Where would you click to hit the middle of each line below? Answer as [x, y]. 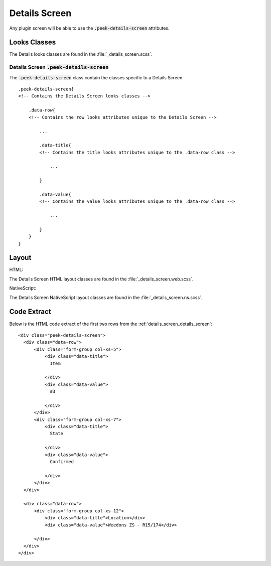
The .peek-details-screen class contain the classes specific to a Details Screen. [97, 77]
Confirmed [62, 461]
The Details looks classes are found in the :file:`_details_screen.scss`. [81, 54]
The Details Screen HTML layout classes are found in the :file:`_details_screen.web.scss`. [101, 279]
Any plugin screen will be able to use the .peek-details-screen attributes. [89, 28]
